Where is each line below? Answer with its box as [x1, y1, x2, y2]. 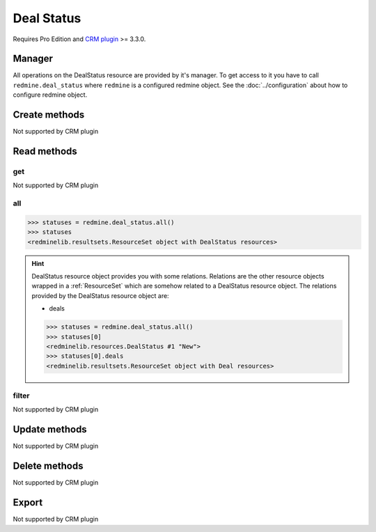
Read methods [13, 145, 78, 157]
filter [13, 391, 30, 400]
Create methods [13, 109, 85, 121]
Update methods [13, 423, 87, 435]
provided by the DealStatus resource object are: [31, 291, 170, 299]
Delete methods [13, 460, 84, 472]
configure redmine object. [13, 91, 88, 99]
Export [13, 496, 43, 508]
